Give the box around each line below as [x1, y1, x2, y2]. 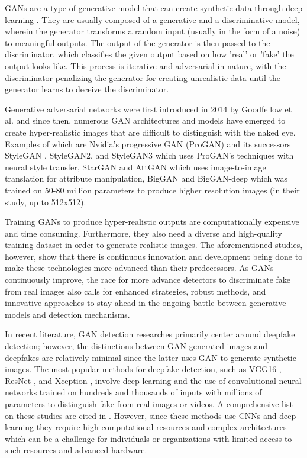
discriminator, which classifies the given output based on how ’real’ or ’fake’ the [5, 48, 294, 60]
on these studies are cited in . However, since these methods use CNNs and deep [5, 409, 296, 421]
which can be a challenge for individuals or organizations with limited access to [5, 432, 292, 444]
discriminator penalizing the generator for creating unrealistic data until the [5, 71, 280, 83]
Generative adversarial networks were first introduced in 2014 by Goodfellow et [5, 102, 292, 115]
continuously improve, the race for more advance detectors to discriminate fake [5, 273, 291, 286]
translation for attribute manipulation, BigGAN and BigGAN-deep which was [5, 172, 288, 185]
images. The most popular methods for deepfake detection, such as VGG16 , [5, 363, 282, 375]
